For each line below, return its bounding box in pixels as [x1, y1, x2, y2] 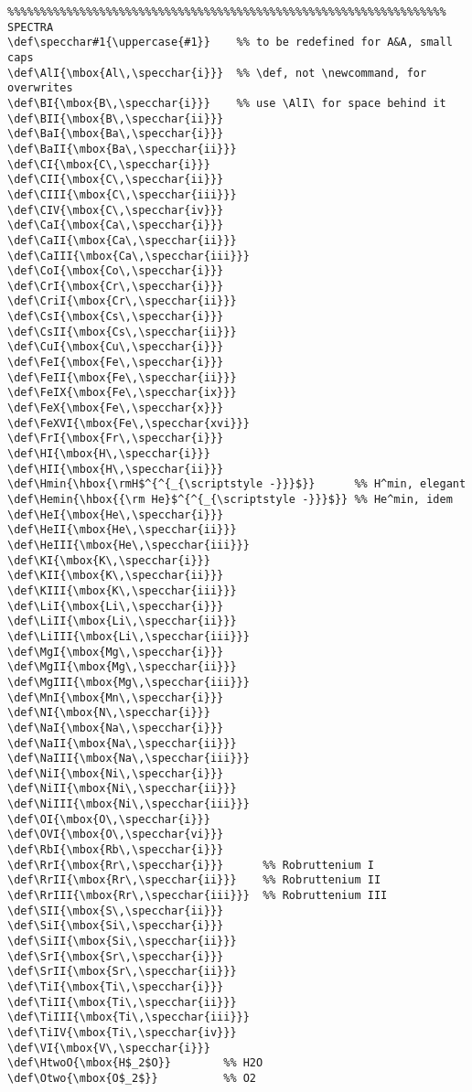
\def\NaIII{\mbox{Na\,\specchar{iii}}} [7, 752, 250, 765]
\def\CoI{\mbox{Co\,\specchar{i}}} [7, 264, 224, 278]
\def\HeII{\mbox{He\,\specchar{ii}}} [7, 523, 237, 537]
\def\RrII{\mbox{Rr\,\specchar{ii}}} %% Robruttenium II [7, 873, 381, 887]
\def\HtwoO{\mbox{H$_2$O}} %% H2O [7, 1056, 263, 1070]
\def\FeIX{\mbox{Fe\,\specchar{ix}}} [7, 386, 237, 400]
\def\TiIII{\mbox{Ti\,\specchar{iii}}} [7, 1011, 250, 1024]
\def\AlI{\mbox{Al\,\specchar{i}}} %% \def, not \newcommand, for [7, 66, 427, 80]
